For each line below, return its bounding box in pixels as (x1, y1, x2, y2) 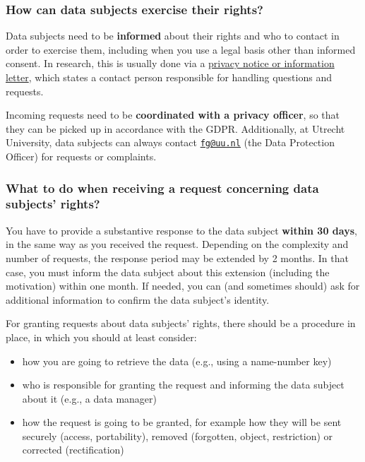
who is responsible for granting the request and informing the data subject (22, 377, 345, 392)
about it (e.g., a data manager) (22, 391, 157, 405)
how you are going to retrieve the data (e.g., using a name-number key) (22, 353, 332, 368)
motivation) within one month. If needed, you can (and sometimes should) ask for (6, 278, 360, 293)
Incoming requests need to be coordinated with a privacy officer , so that (6, 107, 340, 122)
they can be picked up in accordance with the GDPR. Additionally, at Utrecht (6, 121, 345, 136)
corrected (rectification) (22, 442, 124, 457)
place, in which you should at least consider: (6, 329, 197, 344)
